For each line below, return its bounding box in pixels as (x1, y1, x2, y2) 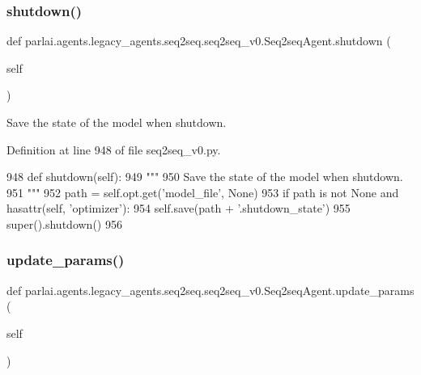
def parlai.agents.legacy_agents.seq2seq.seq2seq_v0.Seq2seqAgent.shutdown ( (6, 32, 391, 49)
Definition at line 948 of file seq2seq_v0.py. (6, 141, 221, 158)
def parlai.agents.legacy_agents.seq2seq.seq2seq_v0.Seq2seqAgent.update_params (6, 281, 415, 298)
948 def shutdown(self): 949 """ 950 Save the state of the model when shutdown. (6, 168, 403, 185)
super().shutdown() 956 (6, 215, 122, 232)
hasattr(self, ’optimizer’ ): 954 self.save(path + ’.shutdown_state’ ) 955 (6, 200, 351, 217)
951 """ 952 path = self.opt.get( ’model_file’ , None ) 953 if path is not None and (6, 183, 399, 200)
